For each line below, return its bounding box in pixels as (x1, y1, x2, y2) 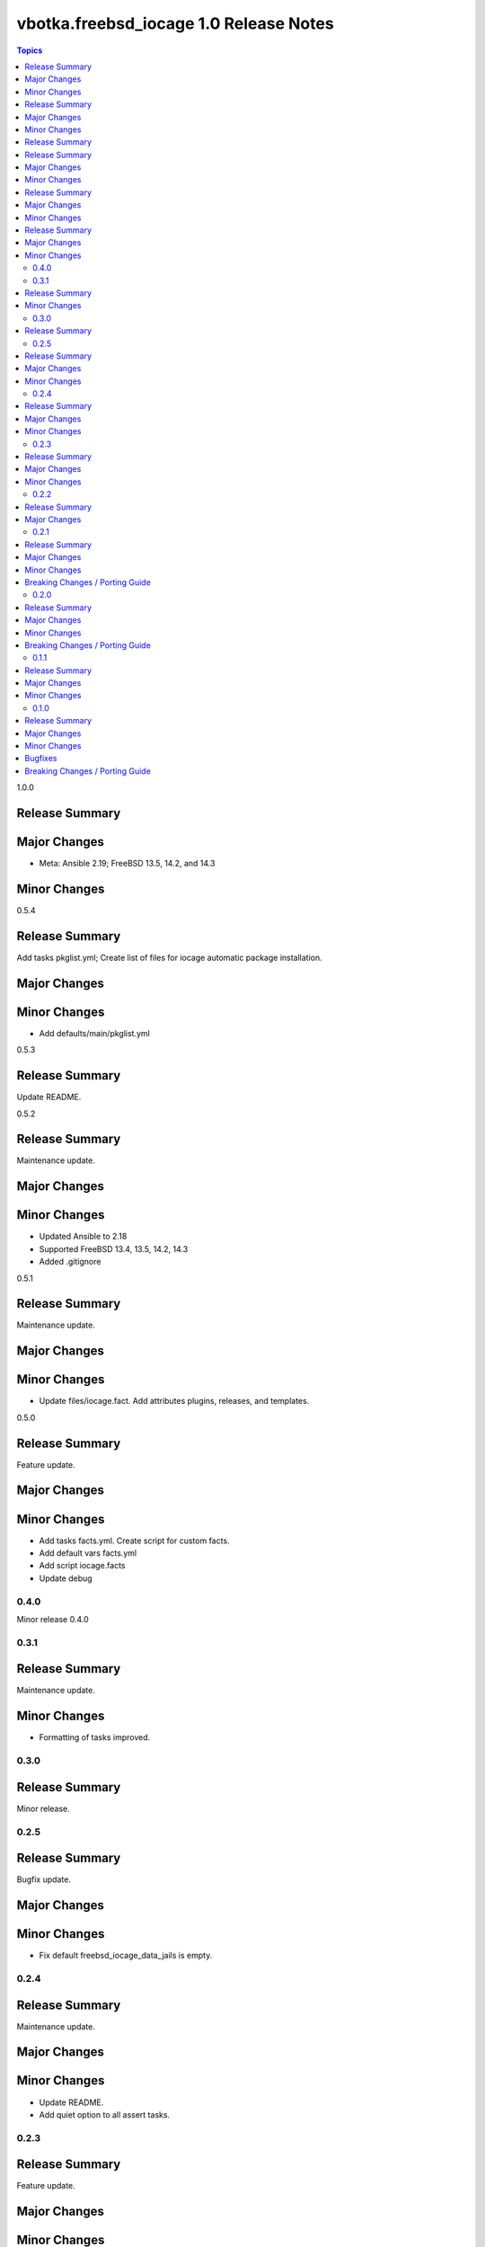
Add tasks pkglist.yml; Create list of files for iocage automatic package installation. (16, 952, 322, 963)
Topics (16, 45, 43, 56)
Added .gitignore (39, 1257, 101, 1267)
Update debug (39, 1573, 93, 1584)
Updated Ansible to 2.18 (39, 1231, 128, 1242)
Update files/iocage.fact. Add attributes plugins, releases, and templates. (39, 1396, 310, 1407)
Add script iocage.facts (39, 1560, 126, 1571)
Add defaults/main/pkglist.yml (39, 1027, 150, 1038)
